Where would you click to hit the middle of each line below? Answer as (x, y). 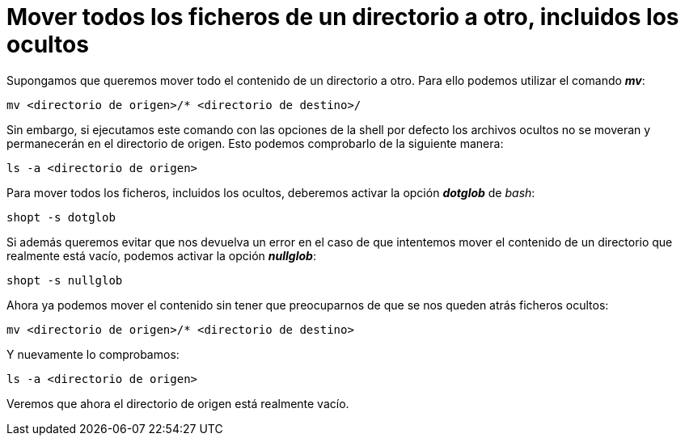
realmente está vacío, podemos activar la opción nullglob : (161, 255)
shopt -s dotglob (61, 217)
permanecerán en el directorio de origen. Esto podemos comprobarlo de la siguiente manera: (255, 143)
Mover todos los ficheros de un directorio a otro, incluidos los (343, 17)
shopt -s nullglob (65, 280)
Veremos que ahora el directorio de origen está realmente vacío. (178, 403)
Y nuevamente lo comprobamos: (93, 354)
